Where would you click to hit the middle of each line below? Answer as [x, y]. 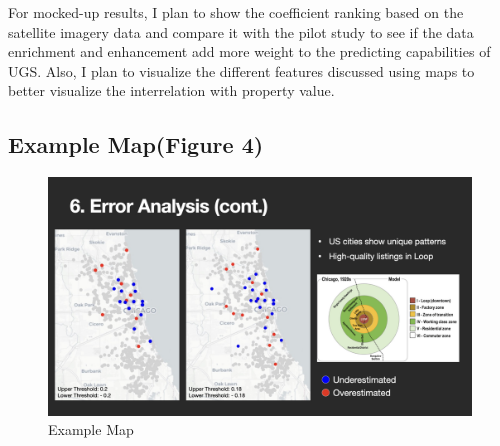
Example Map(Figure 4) [136, 144]
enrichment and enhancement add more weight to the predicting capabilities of [249, 51]
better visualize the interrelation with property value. [171, 90]
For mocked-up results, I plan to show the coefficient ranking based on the [236, 12]
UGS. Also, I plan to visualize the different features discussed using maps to [241, 70]
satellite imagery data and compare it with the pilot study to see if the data [241, 31]
